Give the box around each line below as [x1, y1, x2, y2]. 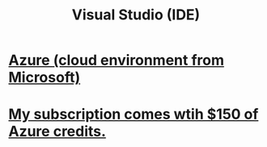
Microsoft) [8, 69, 81, 86]
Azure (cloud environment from [8, 51, 225, 69]
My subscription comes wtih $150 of [8, 105, 259, 124]
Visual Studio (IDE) [71, 6, 201, 24]
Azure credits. [8, 123, 107, 141]
